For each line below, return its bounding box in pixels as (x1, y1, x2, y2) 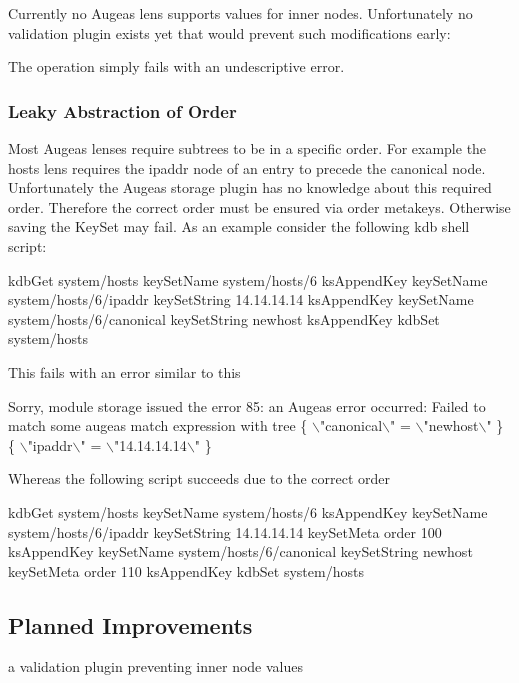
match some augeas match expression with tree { (8, 415, 308, 436)
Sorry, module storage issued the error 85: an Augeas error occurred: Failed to (8, 395, 486, 416)
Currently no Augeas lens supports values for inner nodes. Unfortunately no (8, 3, 473, 23)
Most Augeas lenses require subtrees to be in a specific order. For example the (8, 138, 487, 158)
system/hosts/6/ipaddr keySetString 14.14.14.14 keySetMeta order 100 (8, 521, 442, 542)
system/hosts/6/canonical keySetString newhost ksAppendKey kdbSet (8, 308, 440, 329)
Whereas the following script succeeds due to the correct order (8, 468, 391, 489)
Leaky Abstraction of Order (8, 98, 237, 123)
